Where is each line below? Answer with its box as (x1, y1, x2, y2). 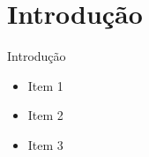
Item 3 (27, 135, 63, 153)
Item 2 (27, 106, 63, 124)
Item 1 (27, 76, 63, 94)
